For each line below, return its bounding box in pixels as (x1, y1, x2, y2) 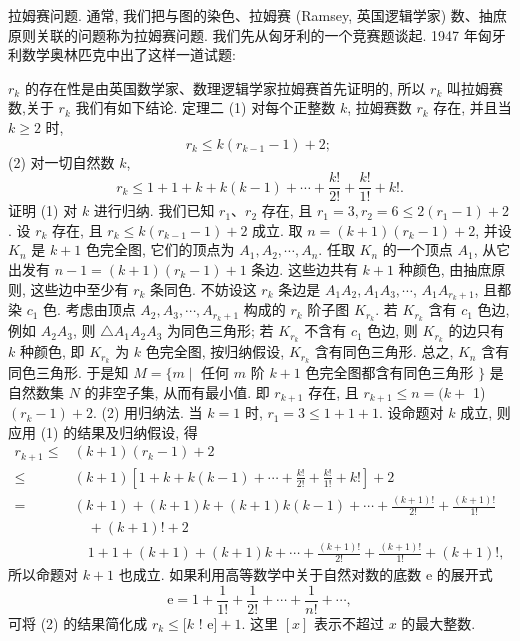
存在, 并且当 (433, 97, 512, 118)
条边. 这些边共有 (251, 259, 358, 279)
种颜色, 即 (19, 341, 85, 362)
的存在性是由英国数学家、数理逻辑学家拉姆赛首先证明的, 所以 (24, 77, 426, 98)
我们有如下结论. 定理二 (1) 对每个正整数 (75, 97, 336, 118)
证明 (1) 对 (8, 200, 78, 221)
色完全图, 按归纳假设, (145, 341, 285, 362)
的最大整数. (401, 612, 476, 633)
